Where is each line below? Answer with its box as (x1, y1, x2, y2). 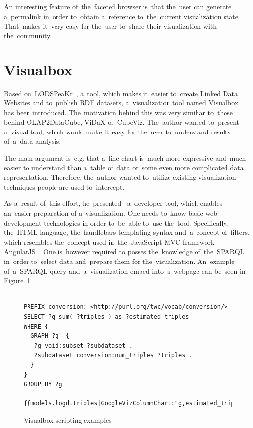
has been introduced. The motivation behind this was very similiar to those (4, 107, 233, 117)
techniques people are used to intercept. (4, 181, 125, 192)
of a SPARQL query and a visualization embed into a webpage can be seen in (4, 265, 246, 276)
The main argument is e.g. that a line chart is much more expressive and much (4, 153, 246, 163)
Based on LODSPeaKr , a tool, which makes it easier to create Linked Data (4, 88, 238, 98)
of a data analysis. (4, 136, 61, 146)
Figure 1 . (4, 275, 32, 286)
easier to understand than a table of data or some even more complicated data (4, 162, 244, 172)
